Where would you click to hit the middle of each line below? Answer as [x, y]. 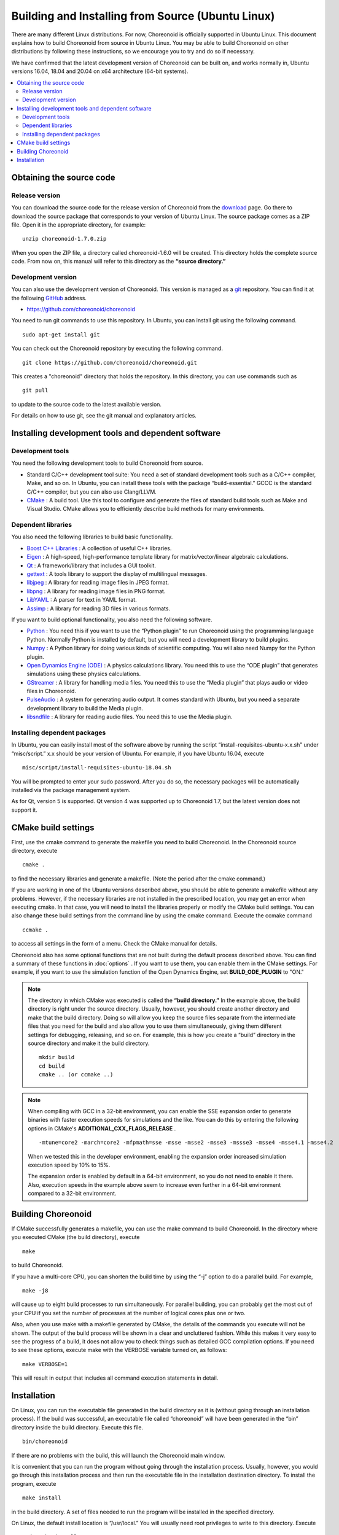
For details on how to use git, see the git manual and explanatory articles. [104, 416]
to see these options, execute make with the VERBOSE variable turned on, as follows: [119, 1350]
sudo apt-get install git [61, 334]
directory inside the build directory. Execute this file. [77, 1427]
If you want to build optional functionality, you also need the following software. [112, 620]
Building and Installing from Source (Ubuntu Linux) [143, 16]
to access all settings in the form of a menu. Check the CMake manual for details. [114, 944]
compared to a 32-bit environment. [72, 1194]
